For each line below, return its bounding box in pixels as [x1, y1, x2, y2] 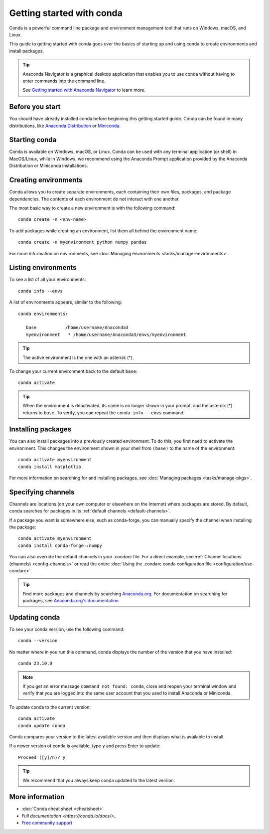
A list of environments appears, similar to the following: [9, 299, 122, 305]
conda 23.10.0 [18, 661, 52, 667]
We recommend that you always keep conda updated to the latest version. [22, 777, 175, 783]
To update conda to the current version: [9, 704, 91, 710]
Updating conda [9, 613, 60, 622]
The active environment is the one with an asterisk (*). [22, 354, 134, 360]
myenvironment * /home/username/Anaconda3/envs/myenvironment [25, 332, 186, 337]
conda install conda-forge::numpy [18, 542, 102, 548]
